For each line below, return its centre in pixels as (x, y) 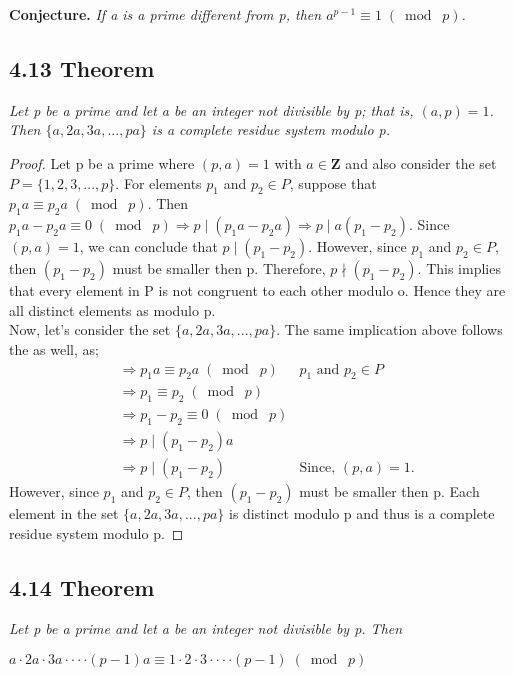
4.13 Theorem (82, 67)
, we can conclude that (148, 246)
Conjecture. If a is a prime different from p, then (165, 14)
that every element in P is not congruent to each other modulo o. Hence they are (257, 290)
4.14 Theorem (82, 586)
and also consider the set (421, 162)
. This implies (459, 268)
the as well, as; (54, 348)
